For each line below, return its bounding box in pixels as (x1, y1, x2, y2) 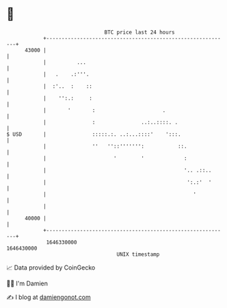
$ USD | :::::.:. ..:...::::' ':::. (6, 130, 182, 138)
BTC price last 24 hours (104, 29, 175, 36)
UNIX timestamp (116, 250, 160, 258)
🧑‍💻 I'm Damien (6, 279, 49, 287)
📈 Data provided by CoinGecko (6, 263, 96, 272)
